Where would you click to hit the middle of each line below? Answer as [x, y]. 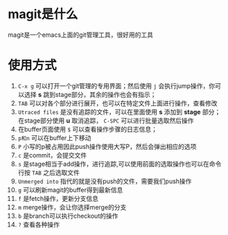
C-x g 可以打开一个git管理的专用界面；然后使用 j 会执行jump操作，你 [116, 86]
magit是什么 [43, 14]
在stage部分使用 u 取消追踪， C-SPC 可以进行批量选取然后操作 [106, 120]
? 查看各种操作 [38, 224]
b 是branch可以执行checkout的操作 [68, 216]
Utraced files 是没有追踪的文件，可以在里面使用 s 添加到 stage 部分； [119, 112]
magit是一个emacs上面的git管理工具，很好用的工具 [80, 35]
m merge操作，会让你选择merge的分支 [72, 207]
